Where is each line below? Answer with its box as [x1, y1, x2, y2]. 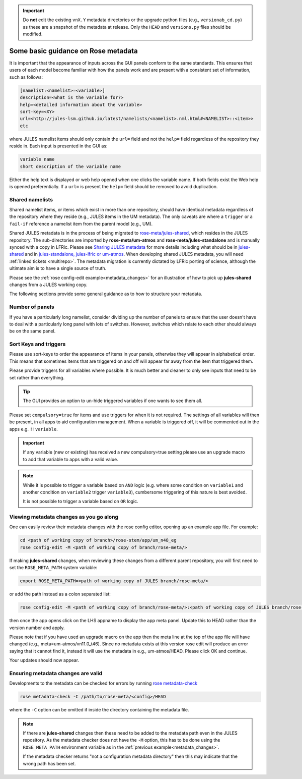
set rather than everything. [9, 374, 65, 380]
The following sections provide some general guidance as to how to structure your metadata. [9, 291, 202, 297]
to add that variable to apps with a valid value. [23, 456, 118, 462]
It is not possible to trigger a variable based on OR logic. [23, 498, 138, 505]
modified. [23, 31, 43, 37]
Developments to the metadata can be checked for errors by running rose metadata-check [9, 680, 198, 686]
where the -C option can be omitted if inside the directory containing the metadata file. [9, 707, 189, 713]
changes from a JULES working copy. [9, 282, 88, 288]
